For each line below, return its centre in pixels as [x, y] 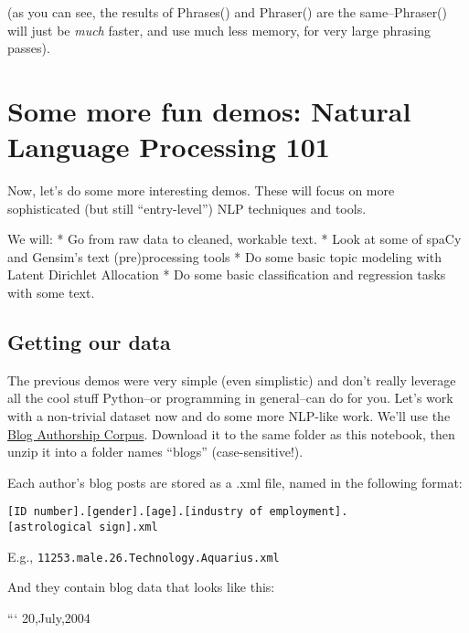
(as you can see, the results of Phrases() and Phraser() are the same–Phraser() [228, 12]
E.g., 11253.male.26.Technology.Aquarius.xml [144, 556]
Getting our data [89, 342]
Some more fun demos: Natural [209, 110]
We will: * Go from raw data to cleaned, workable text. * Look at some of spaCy [234, 239]
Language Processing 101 [169, 147]
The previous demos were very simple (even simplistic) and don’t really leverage [232, 380]
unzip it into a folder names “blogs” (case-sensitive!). [155, 452]
